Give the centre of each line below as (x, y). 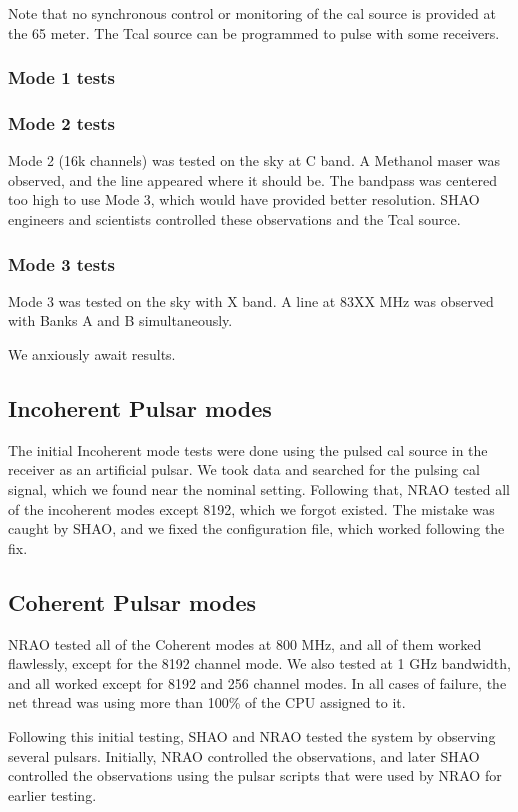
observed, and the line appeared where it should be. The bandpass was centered (252, 179)
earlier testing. (52, 794)
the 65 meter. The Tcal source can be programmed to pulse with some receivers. (254, 32)
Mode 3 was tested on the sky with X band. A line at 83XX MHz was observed (251, 300)
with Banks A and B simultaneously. (120, 320)
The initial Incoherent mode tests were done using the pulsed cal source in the (248, 449)
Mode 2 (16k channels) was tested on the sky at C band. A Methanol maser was (254, 160)
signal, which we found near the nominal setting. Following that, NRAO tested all (259, 489)
